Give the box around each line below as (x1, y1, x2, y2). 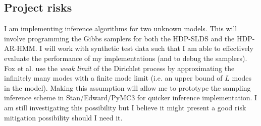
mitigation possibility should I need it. (4, 112, 123, 122)
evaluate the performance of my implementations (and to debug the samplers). (4, 52, 247, 63)
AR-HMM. (4, 43, 37, 53)
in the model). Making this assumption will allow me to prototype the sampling (4, 82, 251, 93)
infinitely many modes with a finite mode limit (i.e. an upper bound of (4, 73, 223, 83)
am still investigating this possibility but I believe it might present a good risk (4, 102, 246, 112)
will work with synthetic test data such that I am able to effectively (44, 43, 253, 53)
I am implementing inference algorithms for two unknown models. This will (4, 23, 237, 34)
